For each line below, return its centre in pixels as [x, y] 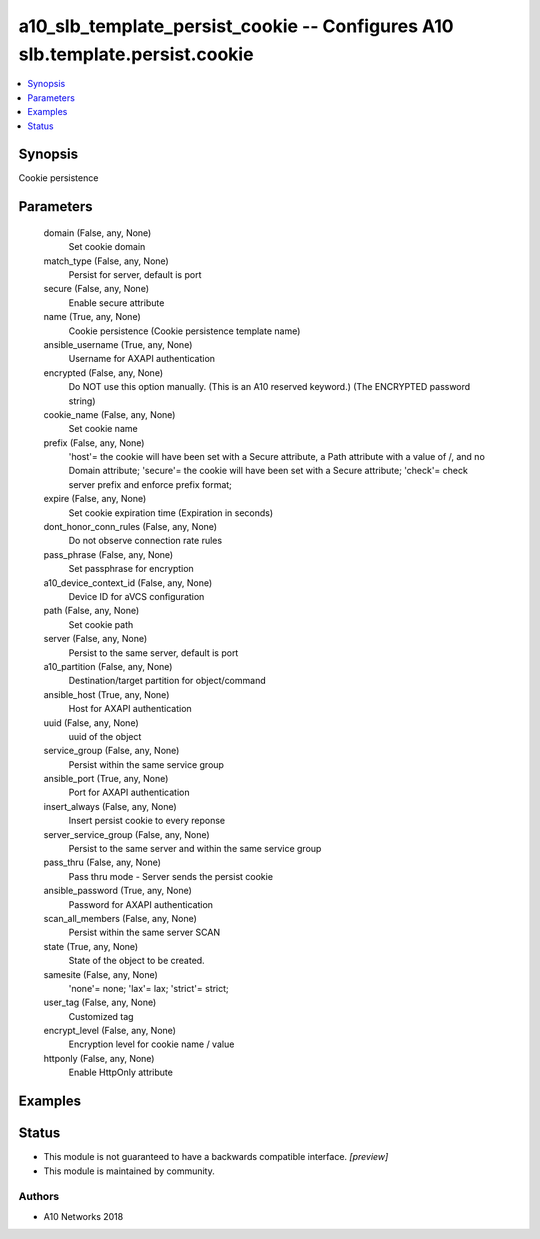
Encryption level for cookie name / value [151, 1044]
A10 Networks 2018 [83, 1216]
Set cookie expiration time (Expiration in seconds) [171, 512]
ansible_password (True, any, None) [117, 891]
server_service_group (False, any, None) [126, 834]
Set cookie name [103, 429]
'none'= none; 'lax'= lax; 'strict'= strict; [148, 988]
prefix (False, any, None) [94, 442]
